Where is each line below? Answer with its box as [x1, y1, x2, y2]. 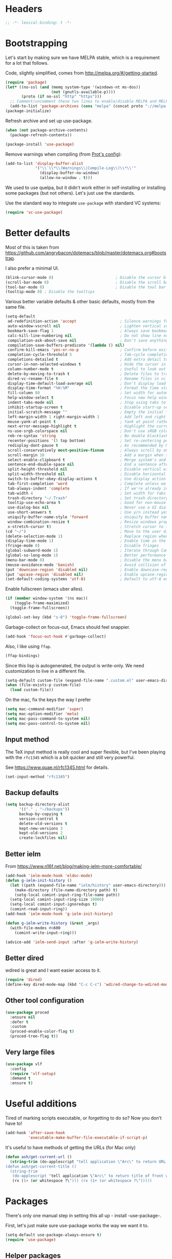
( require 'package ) [5, 80, 47, 85]
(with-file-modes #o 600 [10, 925, 60, 930]
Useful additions [5, 1098, 77, 1110]
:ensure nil [10, 1014, 36, 1020]
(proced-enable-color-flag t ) [10, 1029, 74, 1034]
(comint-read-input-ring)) [10, 907, 68, 912]
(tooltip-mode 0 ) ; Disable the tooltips [5, 289, 95, 294]
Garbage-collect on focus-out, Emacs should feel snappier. [5, 624, 131, 630]
